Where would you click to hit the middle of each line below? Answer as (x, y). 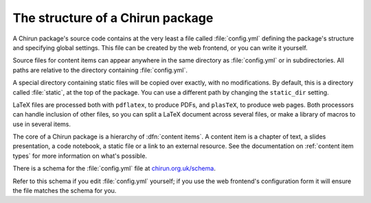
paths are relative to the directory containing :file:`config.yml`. (100, 70)
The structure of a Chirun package (113, 18)
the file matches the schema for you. (65, 191)
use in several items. (42, 124)
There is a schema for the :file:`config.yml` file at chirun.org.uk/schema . (114, 169)
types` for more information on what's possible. (80, 156)
